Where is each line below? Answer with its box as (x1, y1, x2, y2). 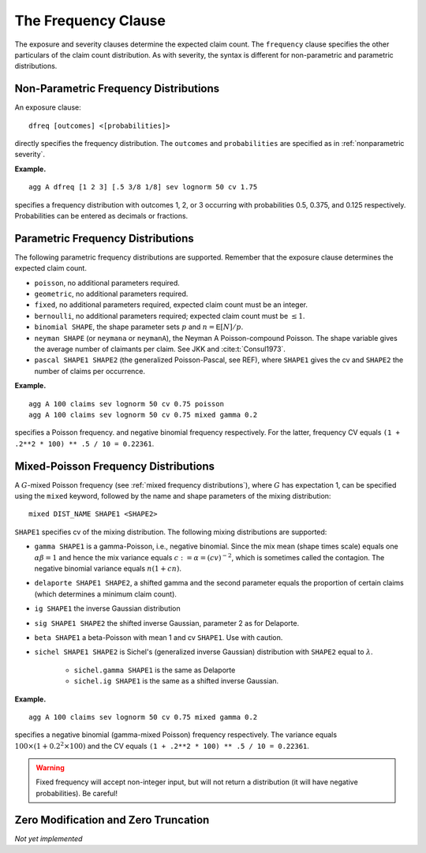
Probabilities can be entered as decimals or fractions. (14, 211, 189, 220)
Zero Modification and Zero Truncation (14, 813, 210, 826)
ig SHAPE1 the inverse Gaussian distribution (34, 604, 181, 613)
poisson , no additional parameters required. (34, 278, 181, 287)
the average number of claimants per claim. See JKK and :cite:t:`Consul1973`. (34, 344, 286, 354)
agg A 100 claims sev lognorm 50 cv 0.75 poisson (28, 399, 225, 408)
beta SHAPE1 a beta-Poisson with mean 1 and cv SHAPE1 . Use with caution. (34, 632, 283, 642)
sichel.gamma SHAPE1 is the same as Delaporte (73, 665, 236, 675)
